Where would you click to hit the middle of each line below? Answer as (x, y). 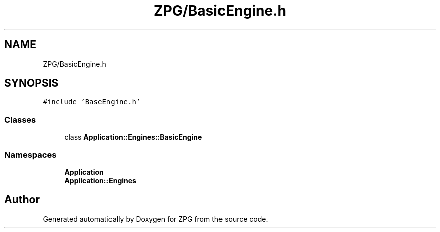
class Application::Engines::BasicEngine (133, 137)
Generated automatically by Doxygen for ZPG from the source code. (155, 219)
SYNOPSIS (31, 83)
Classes (20, 119)
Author (22, 200)
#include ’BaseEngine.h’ (92, 102)
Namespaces (30, 154)
